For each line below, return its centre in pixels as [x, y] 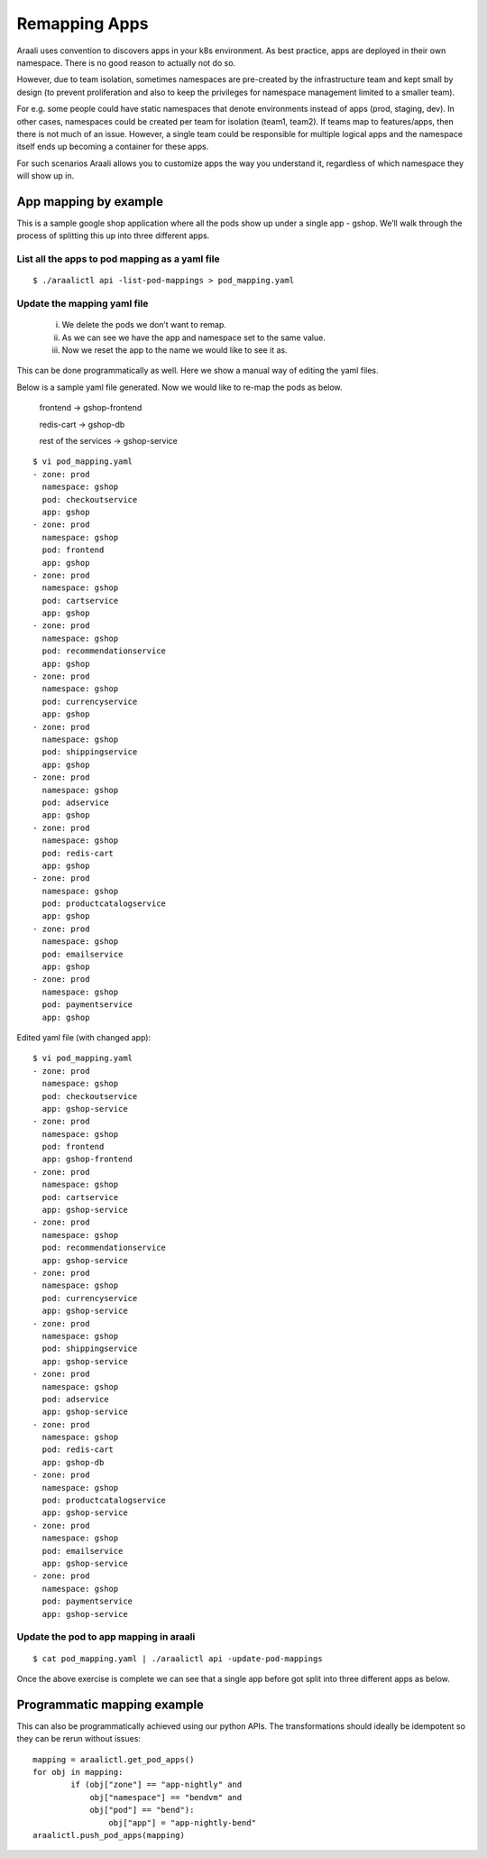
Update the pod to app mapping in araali [106, 1637]
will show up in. [46, 176]
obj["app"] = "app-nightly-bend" [183, 1822]
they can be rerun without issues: [79, 1739]
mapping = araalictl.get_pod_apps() [114, 1759]
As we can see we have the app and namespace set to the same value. [194, 337]
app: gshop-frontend [87, 1159]
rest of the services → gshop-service [108, 441]
